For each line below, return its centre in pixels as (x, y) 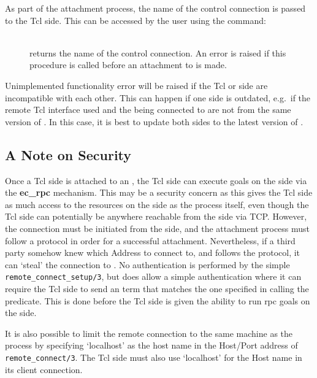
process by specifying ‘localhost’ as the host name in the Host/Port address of (151, 345)
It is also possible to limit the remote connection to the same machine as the (149, 333)
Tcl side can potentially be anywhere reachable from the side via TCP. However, (156, 216)
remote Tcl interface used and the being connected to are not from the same (148, 110)
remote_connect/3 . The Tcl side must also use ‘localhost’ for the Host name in (154, 357)
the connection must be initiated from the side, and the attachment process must (158, 228)
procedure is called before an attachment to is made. (128, 65)
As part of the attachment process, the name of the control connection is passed (155, 8)
